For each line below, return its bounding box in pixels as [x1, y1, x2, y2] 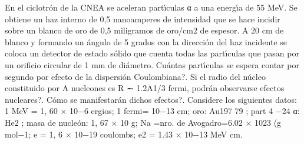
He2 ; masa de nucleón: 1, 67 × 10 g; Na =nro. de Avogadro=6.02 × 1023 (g [5, 116, 282, 128]
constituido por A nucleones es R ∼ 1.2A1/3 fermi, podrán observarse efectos [5, 82, 285, 94]
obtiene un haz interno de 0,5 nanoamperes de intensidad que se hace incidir [5, 12, 280, 25]
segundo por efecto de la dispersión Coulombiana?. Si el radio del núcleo [5, 70, 266, 82]
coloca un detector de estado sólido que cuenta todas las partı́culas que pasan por [5, 47, 299, 59]
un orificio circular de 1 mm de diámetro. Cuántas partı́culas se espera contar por [5, 58, 299, 71]
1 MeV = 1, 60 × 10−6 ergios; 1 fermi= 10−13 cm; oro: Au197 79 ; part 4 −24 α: [5, 105, 300, 117]
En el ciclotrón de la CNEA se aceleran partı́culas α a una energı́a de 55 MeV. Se [5, 1, 298, 13]
